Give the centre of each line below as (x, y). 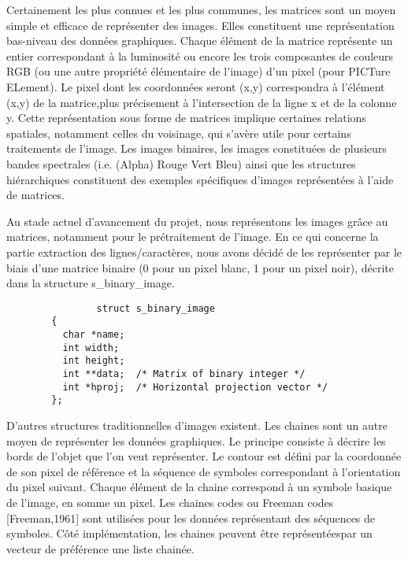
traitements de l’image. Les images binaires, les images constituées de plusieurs (197, 148)
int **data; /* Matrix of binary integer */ (184, 373)
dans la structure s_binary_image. (91, 283)
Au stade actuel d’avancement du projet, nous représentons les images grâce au (197, 221)
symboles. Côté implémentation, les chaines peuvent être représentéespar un (189, 533)
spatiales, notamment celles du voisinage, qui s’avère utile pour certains (179, 133)
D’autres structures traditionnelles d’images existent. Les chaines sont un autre (197, 425)
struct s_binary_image (156, 308)
